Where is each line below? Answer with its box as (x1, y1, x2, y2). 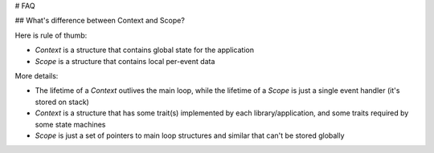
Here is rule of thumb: (14, 30, 88, 40)
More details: (14, 70, 59, 80)
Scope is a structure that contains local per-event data (35, 56, 215, 66)
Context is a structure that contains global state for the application (35, 45, 255, 55)
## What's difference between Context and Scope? (14, 16, 185, 26)
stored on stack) (35, 97, 90, 107)
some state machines (35, 119, 106, 129)
